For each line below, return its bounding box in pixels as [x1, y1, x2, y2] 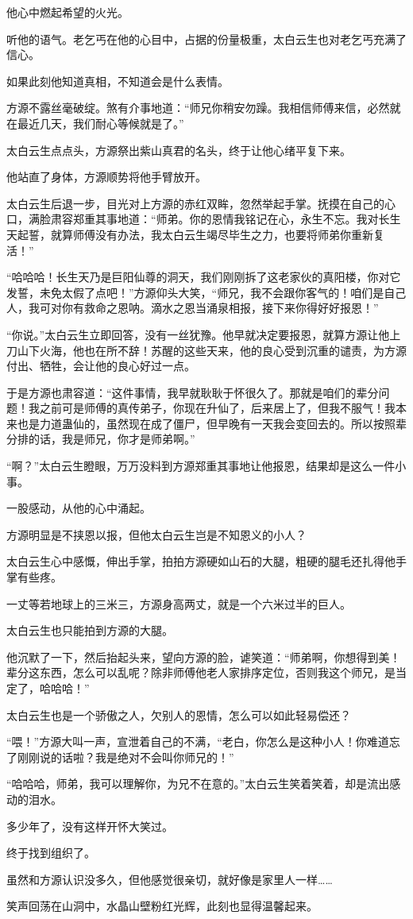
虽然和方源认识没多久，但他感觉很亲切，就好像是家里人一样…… [6, 871, 333, 887]
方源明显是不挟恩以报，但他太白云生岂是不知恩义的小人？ [6, 526, 307, 543]
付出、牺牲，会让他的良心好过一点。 [6, 357, 195, 374]
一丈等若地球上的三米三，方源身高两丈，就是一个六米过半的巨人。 [6, 595, 351, 612]
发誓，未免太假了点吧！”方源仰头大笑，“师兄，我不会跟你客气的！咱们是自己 [6, 284, 407, 300]
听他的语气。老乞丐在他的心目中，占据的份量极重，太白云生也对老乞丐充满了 [6, 30, 407, 47]
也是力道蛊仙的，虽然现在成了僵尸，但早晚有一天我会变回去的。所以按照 [17, 415, 396, 431]
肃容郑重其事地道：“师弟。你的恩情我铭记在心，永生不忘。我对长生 [50, 210, 401, 227]
